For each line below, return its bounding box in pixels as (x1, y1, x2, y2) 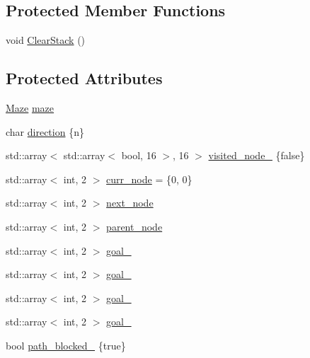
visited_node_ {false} (208, 148, 305, 163)
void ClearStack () (6, 33, 86, 47)
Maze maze (6, 100, 54, 115)
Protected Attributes (6, 67, 163, 89)
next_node (106, 195, 154, 210)
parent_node (106, 219, 163, 233)
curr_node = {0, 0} (106, 171, 193, 186)
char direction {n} (6, 124, 84, 139)
